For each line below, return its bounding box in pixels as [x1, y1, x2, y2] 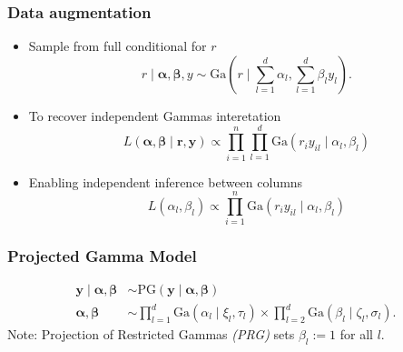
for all [339, 325, 373, 344]
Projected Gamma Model [7, 245, 197, 267]
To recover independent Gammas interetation [28, 106, 281, 125]
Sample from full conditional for [28, 36, 207, 55]
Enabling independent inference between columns [28, 172, 303, 191]
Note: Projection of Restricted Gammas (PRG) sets [7, 325, 295, 344]
